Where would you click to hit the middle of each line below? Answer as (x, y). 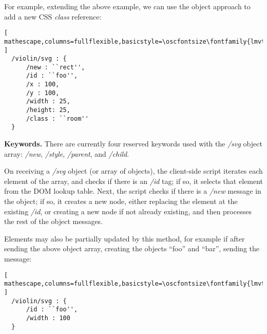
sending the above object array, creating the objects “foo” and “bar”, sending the (132, 248)
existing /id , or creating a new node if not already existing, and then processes (128, 211)
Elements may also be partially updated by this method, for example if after (125, 238)
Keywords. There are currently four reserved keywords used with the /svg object (133, 144)
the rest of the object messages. (54, 221)
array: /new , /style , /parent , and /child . (67, 153)
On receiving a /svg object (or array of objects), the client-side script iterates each (133, 171)
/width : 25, (48, 101)
